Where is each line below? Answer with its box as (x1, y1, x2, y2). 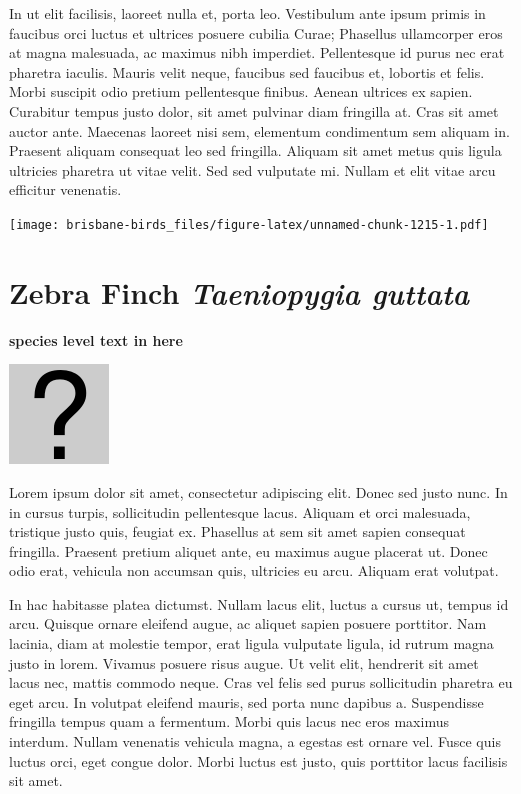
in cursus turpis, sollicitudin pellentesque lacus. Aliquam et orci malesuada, (9, 501, 471, 522)
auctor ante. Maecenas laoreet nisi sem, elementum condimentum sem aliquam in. (9, 120, 510, 141)
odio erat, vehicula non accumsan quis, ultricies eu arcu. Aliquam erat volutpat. (9, 560, 499, 581)
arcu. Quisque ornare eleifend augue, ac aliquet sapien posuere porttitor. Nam (9, 613, 487, 634)
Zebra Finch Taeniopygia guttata (9, 271, 470, 313)
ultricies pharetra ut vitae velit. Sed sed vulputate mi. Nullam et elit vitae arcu (9, 159, 496, 180)
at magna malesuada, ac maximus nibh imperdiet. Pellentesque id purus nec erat (9, 42, 505, 63)
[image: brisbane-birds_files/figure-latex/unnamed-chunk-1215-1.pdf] (9, 217, 489, 232)
